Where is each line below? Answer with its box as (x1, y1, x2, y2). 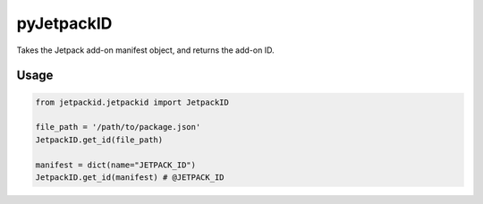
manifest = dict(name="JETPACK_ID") (35, 159, 197, 170)
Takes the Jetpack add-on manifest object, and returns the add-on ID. (16, 45, 275, 55)
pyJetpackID (16, 13, 113, 33)
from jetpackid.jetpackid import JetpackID (35, 97, 230, 107)
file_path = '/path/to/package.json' (35, 122, 201, 132)
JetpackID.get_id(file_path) (35, 134, 164, 145)
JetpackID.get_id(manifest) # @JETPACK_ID (35, 172, 225, 183)
